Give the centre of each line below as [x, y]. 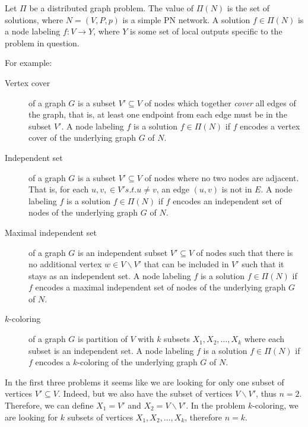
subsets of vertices [100, 417]
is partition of [103, 339]
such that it [263, 264]
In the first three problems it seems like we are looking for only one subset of [145, 382]
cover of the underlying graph [82, 137]
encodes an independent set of [227, 200]
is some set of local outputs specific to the [206, 31]
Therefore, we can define [49, 405]
